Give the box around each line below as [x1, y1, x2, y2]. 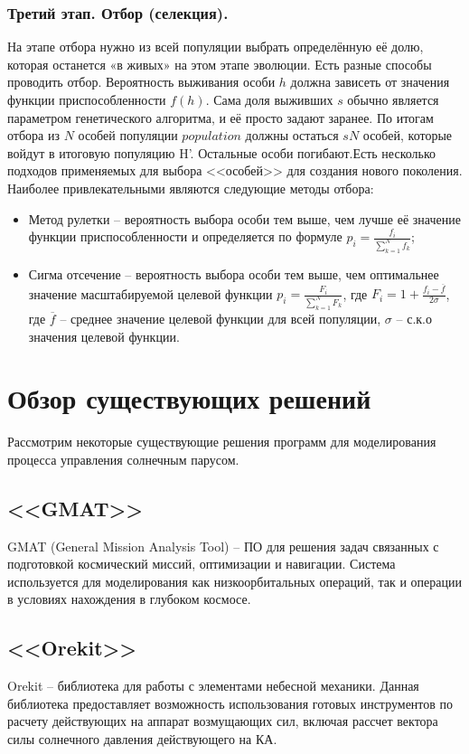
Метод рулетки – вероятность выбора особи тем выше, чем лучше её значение [28, 209, 461, 228]
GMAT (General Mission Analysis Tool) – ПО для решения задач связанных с [7, 536, 439, 555]
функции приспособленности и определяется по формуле [28, 227, 342, 246]
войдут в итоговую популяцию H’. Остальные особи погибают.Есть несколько [7, 143, 436, 162]
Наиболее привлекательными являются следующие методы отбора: [7, 178, 374, 197]
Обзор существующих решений [7, 380, 371, 417]
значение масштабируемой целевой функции [28, 284, 273, 303]
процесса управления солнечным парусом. [7, 449, 239, 468]
